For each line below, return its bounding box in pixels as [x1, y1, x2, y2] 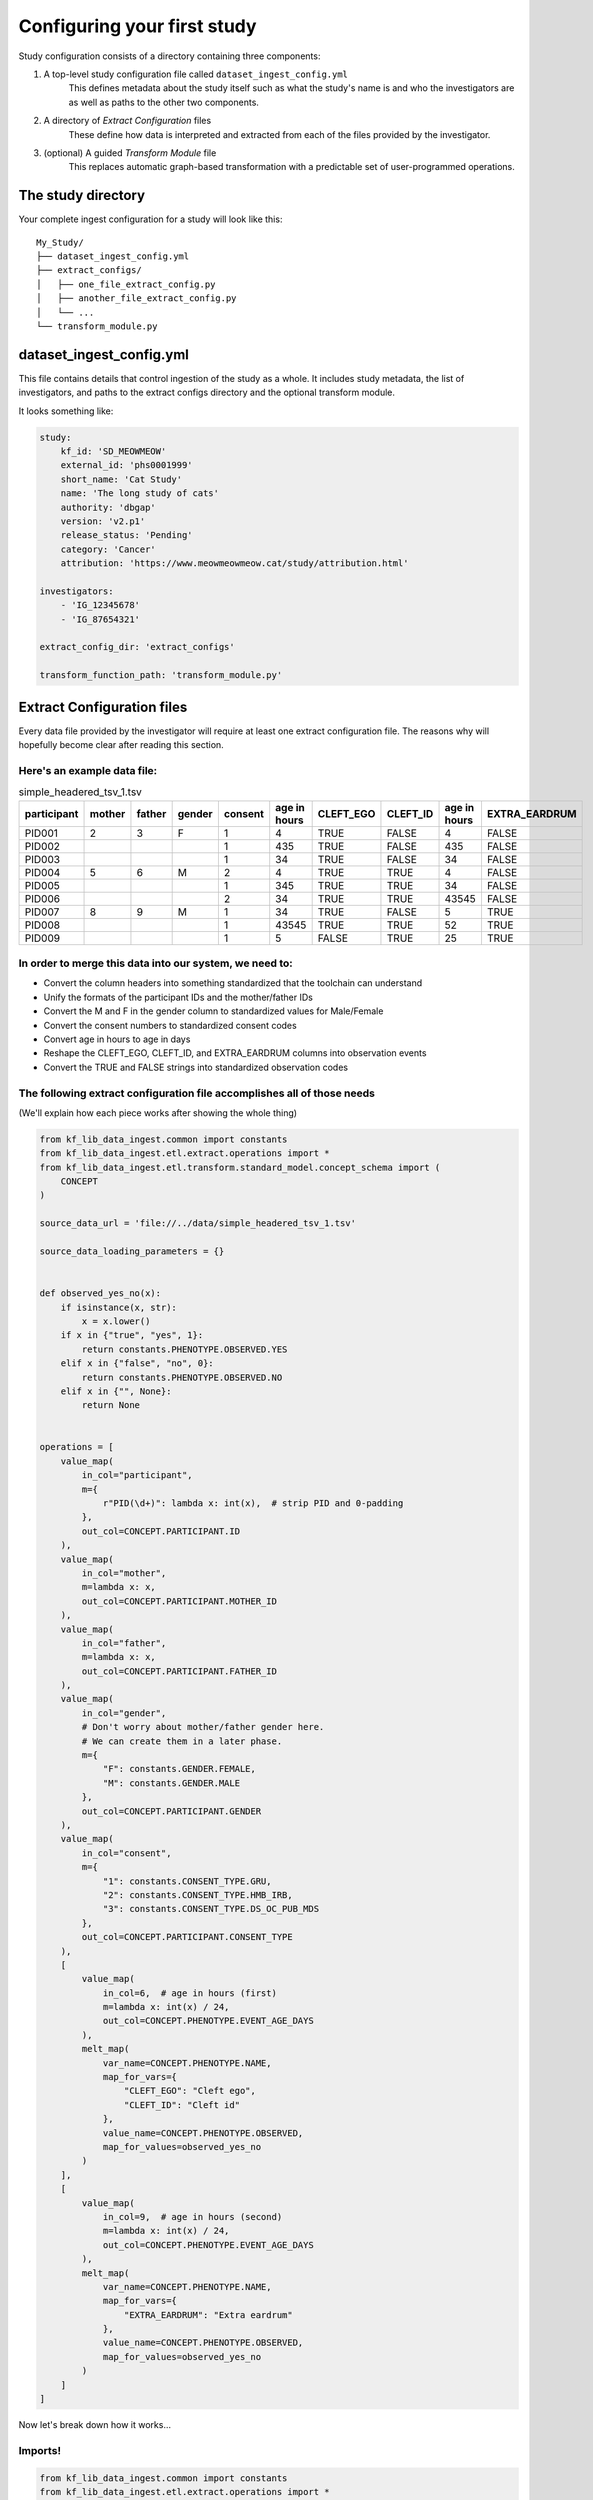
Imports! [18, 2443, 62, 2457]
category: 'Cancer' [60, 543, 157, 555]
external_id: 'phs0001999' [60, 460, 194, 471]
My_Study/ [36, 236, 84, 248]
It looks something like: [18, 405, 114, 417]
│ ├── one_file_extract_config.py [36, 278, 216, 290]
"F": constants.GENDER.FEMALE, [102, 1763, 257, 1775]
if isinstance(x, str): [60, 1301, 177, 1313]
